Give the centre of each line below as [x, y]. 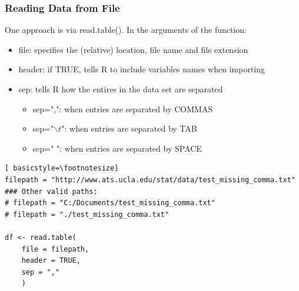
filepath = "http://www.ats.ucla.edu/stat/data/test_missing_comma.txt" [150, 180]
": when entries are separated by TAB [129, 128]
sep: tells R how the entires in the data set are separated [121, 89]
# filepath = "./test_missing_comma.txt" [87, 214]
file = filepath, [55, 249]
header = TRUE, [51, 261]
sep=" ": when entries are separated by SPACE [117, 148]
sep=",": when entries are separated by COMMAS [123, 108]
